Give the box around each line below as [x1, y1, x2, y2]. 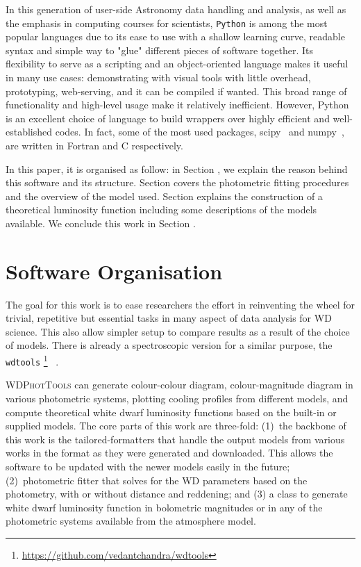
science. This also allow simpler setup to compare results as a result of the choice [6, 324, 350, 338]
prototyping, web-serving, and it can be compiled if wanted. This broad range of [6, 83, 347, 98]
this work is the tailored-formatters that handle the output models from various [6, 432, 345, 446]
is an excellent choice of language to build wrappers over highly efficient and [6, 110, 330, 125]
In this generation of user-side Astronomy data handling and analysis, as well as [6, 2, 346, 16]
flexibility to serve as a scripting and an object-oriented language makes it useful [6, 56, 349, 71]
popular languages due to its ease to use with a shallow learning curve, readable [6, 29, 345, 44]
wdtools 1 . [6, 352, 59, 368]
